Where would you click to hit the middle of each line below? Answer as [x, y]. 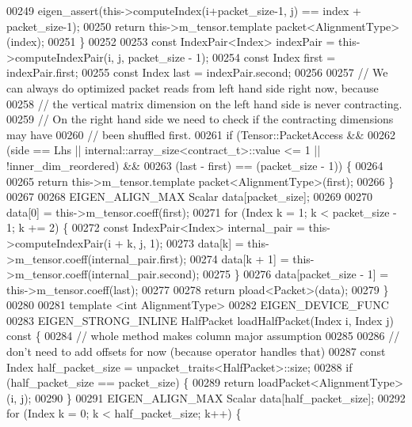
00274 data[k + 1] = [239, 258]
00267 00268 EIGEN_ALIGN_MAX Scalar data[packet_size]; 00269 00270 [190, 196]
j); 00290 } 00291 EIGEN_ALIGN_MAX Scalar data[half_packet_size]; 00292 [213, 397]
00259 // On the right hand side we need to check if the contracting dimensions [200, 119]
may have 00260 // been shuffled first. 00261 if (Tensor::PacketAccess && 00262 [201, 134]
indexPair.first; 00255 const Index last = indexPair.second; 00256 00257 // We [197, 72]
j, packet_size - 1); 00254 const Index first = [227, 57]
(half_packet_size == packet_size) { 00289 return [130, 382]
